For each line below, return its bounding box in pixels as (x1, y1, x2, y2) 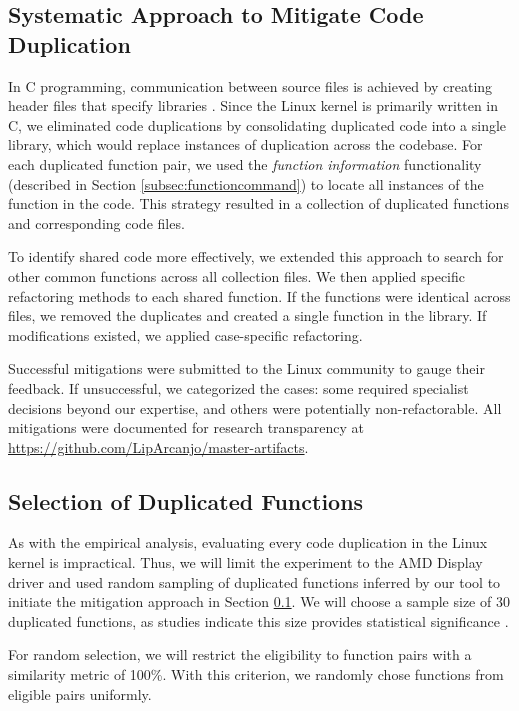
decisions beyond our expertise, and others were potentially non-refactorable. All (8, 397, 502, 418)
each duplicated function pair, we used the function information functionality (8, 153, 482, 174)
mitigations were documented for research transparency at (8, 417, 364, 438)
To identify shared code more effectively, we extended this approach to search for (8, 246, 504, 267)
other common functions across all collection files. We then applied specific (8, 265, 466, 286)
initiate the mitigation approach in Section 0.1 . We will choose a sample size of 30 (8, 591, 510, 612)
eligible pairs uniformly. (8, 683, 152, 704)
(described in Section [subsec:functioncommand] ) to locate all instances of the (8, 173, 484, 194)
